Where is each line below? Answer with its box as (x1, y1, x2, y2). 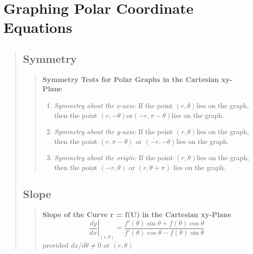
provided (42, 240, 69, 250)
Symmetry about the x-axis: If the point (54, 100, 173, 110)
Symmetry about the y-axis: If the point (54, 126, 173, 137)
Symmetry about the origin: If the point (54, 152, 173, 163)
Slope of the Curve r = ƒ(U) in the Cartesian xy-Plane (42, 209, 231, 219)
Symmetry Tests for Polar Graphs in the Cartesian (42, 74, 219, 84)
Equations (3, 17, 72, 37)
